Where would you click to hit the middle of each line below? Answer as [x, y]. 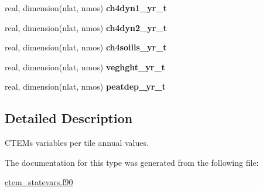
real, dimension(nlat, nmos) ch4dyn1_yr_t [86, 8]
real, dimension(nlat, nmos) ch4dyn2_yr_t [86, 27]
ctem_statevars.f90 [39, 182]
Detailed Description [69, 118]
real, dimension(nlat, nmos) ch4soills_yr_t [86, 47]
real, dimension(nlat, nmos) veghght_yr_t [85, 66]
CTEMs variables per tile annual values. [77, 143]
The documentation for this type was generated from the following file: [132, 162]
